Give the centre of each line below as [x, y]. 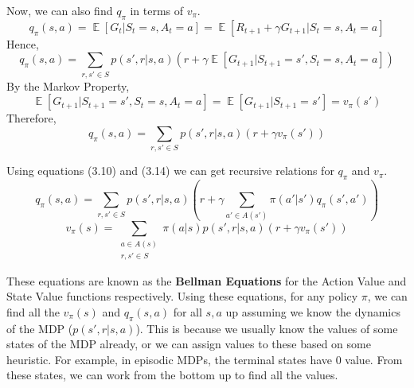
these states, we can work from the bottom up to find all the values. [172, 375]
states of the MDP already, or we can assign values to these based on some [189, 344]
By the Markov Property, [68, 85]
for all [187, 311]
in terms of [157, 10]
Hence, [23, 43]
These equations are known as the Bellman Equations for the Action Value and [207, 280]
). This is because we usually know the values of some [267, 328]
